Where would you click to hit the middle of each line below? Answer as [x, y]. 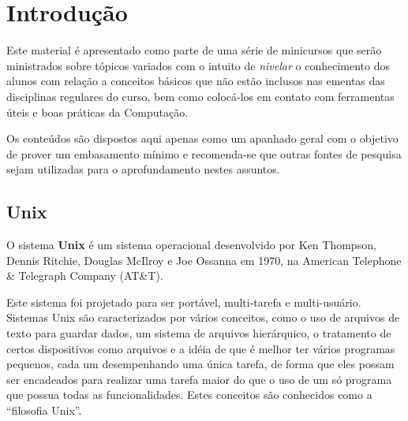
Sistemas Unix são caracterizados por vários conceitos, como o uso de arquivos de [203, 317]
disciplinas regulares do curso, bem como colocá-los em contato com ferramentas [200, 96]
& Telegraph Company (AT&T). [85, 276]
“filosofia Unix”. [44, 410]
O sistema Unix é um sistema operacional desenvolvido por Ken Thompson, [191, 245]
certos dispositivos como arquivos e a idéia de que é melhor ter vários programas [201, 348]
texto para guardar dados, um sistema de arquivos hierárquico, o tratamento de [199, 333]
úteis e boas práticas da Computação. [97, 112]
